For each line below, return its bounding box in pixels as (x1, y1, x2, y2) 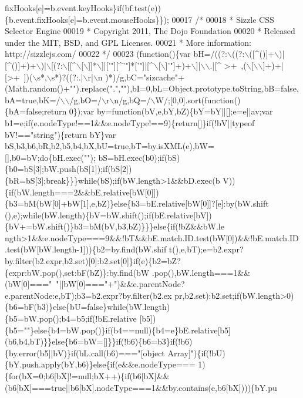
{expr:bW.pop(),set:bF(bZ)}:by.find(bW (5, 266, 150, 278)
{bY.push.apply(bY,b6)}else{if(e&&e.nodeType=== (5, 358, 196, 370)
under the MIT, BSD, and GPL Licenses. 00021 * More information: (5, 36, 251, 48)
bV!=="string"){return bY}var (5, 128, 116, 140)
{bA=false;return (5, 105, 67, 117)
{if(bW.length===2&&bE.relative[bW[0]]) (5, 185, 159, 198)
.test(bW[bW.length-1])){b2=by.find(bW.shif (5, 243, 167, 255)
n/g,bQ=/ (114, 93, 151, 106)
